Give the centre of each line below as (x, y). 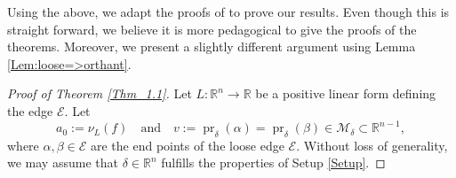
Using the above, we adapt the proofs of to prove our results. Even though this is (228, 12)
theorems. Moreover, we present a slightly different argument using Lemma (212, 46)
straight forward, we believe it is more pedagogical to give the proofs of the (212, 29)
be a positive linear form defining (346, 93)
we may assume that (63, 163)
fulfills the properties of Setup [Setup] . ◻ (273, 163)
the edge (30, 110)
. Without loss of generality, (372, 145)
